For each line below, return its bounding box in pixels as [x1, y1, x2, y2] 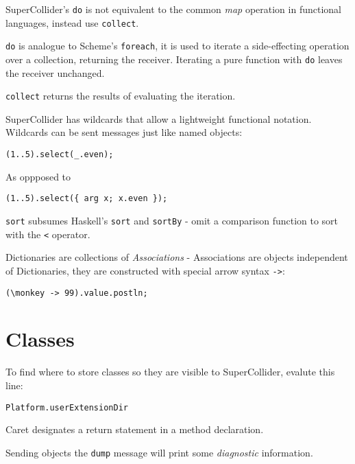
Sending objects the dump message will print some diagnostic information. [5, 445, 313, 459]
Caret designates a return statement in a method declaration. [5, 422, 264, 437]
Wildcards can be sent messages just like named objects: [5, 125, 243, 139]
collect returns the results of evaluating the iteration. [5, 89, 236, 103]
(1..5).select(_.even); [5, 150, 114, 160]
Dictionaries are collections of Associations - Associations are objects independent [5, 250, 348, 264]
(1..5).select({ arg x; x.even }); [5, 194, 168, 204]
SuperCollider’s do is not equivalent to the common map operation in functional [5, 2, 341, 16]
